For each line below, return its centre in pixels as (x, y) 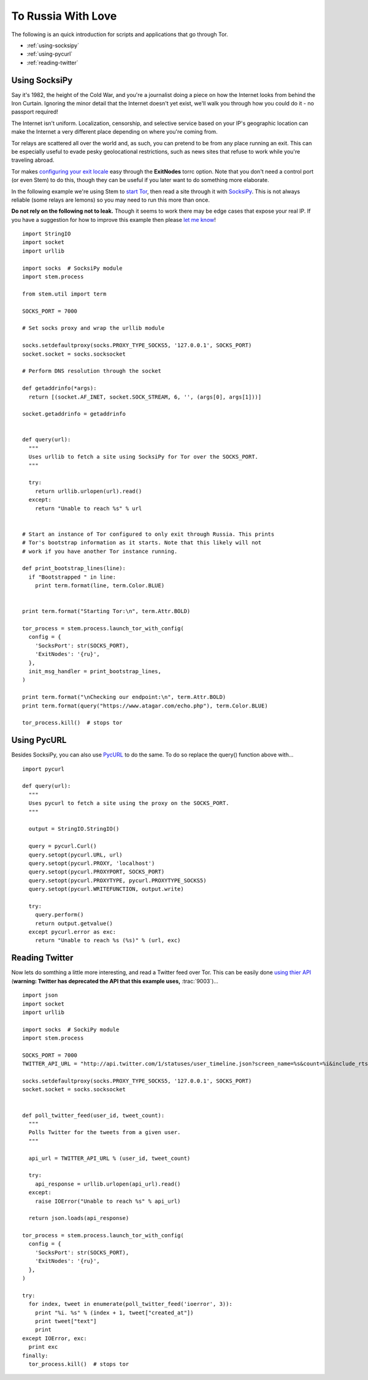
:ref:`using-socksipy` (53, 45)
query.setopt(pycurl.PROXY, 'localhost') (92, 863)
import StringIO (47, 234)
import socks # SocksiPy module (72, 268)
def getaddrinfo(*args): (59, 388)
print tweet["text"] (66, 1321)
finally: (35, 1355)
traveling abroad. (33, 160)
